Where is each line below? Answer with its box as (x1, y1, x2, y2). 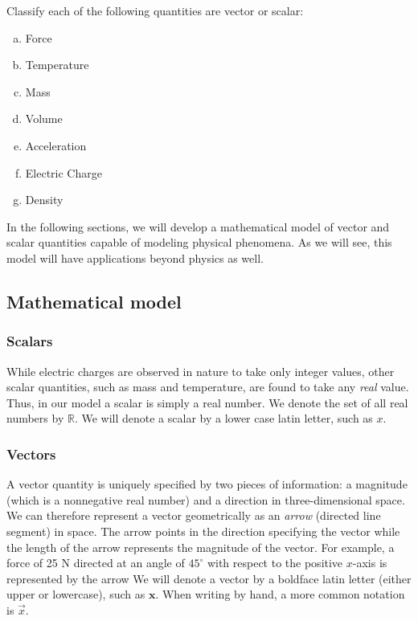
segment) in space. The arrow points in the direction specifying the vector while (6, 522, 400, 539)
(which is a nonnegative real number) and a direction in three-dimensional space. (6, 491, 405, 508)
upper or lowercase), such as (6, 586, 145, 603)
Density (25, 191, 64, 208)
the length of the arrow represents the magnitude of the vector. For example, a (6, 538, 395, 555)
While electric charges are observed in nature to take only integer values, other (6, 362, 395, 379)
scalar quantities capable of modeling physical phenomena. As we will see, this (6, 234, 392, 251)
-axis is (352, 554, 387, 571)
